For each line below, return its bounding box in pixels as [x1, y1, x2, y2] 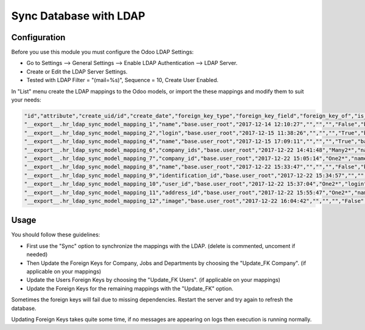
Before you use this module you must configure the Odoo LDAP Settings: [11, 49, 194, 56]
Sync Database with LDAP [11, 9, 145, 22]
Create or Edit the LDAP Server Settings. [26, 67, 128, 75]
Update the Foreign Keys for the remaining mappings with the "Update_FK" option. [26, 284, 234, 292]
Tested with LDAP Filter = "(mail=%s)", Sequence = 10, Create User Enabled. [26, 77, 219, 84]
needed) [26, 251, 48, 258]
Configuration [11, 32, 66, 43]
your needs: [11, 96, 42, 103]
